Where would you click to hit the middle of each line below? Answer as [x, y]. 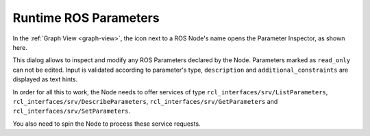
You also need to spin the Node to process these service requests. [107, 124]
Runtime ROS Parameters [86, 18]
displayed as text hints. [45, 79]
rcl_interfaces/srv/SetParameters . [71, 111]
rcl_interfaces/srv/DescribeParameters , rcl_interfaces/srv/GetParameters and [145, 101]
